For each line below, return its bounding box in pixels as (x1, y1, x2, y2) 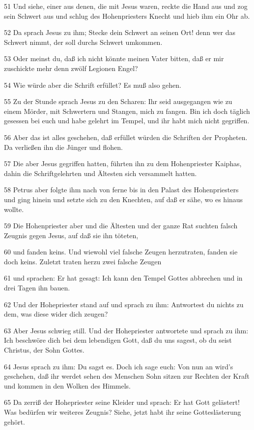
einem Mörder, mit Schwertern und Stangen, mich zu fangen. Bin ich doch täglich (4, 106, 250, 116)
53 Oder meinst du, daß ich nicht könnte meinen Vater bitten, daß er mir (4, 53, 224, 64)
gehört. (4, 416, 25, 427)
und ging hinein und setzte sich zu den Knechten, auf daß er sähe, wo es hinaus (4, 194, 243, 204)
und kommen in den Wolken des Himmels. (4, 380, 131, 391)
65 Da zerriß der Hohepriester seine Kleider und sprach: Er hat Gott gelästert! (4, 397, 240, 407)
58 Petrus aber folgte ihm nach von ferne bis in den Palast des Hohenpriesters (4, 184, 239, 195)
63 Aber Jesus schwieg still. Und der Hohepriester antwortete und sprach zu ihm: (4, 325, 249, 335)
